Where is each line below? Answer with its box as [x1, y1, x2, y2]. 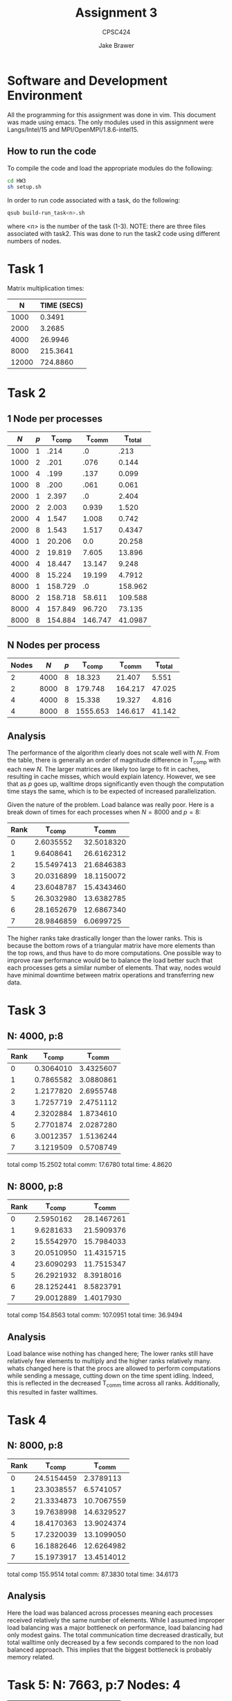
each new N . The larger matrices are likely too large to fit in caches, [7, 764, 201, 773]
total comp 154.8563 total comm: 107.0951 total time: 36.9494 [7, 1311, 183, 1319]
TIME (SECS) [39, 300, 83, 310]
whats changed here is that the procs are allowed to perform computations [7, 1365, 221, 1373]
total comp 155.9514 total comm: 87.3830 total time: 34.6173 [7, 1570, 179, 1579]
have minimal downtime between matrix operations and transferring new [7, 971, 215, 980]
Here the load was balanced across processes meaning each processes [7, 1608, 213, 1617]
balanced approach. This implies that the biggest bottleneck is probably [7, 1646, 213, 1654]
